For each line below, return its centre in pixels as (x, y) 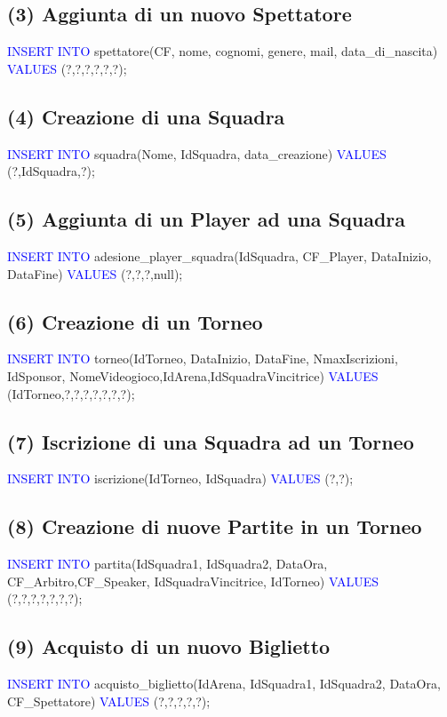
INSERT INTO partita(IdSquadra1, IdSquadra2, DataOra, (168, 564)
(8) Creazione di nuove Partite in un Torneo (215, 526)
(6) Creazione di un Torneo (135, 321)
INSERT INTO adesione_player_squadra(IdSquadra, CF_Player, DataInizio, (220, 255)
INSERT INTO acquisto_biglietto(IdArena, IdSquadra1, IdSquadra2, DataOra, (224, 684)
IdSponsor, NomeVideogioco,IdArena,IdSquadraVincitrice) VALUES (193, 375)
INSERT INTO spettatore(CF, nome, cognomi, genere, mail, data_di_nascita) (223, 51)
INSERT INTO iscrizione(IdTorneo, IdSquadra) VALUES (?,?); (180, 478)
